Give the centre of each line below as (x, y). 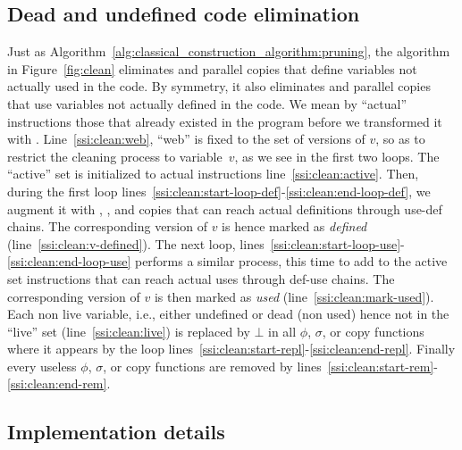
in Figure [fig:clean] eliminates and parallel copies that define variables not (212, 68)
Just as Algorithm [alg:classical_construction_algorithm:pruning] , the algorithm (229, 51)
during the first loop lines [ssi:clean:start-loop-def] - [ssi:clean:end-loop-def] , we (219, 191)
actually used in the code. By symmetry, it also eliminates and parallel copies (219, 86)
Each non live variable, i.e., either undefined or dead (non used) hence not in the (228, 314)
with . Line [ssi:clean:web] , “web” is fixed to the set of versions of (186, 139)
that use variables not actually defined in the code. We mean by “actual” (207, 103)
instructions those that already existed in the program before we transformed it (225, 121)
